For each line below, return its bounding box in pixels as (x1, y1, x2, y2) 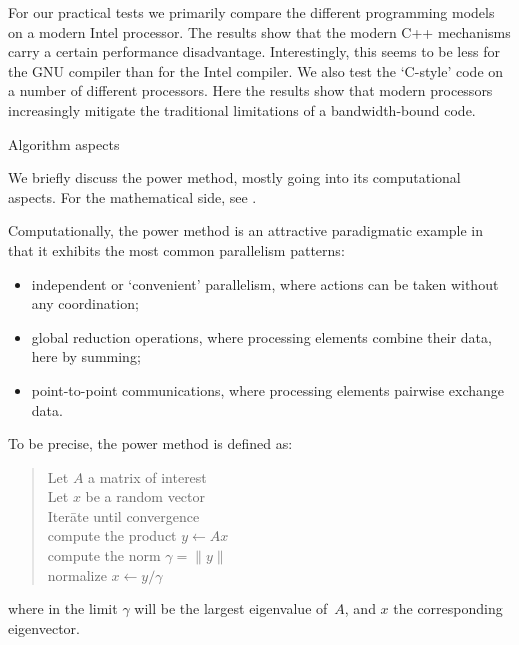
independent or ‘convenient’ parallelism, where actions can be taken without (31, 273, 499, 294)
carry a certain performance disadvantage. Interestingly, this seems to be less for (8, 41, 500, 62)
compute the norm (47, 545, 161, 566)
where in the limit (8, 598, 118, 619)
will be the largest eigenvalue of (134, 598, 328, 619)
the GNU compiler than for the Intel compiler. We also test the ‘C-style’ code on (8, 60, 504, 81)
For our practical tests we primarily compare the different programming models (8, 2, 495, 22)
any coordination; (31, 293, 139, 314)
